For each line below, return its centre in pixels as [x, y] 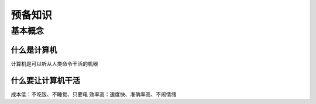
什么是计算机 [34, 50]
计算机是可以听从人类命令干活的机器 [54, 63]
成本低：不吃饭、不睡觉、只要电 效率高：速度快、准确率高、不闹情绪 [94, 94]
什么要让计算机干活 [45, 80]
